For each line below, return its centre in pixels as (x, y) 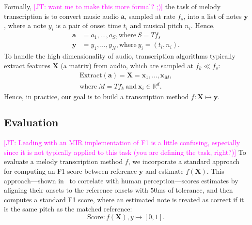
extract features (27, 65)
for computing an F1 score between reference (71, 171)
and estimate (165, 171)
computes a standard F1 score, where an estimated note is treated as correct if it (124, 199)
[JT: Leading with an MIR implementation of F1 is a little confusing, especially (122, 142)
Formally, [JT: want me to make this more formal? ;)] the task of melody (112, 6)
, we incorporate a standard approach (184, 161)
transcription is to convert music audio (61, 16)
